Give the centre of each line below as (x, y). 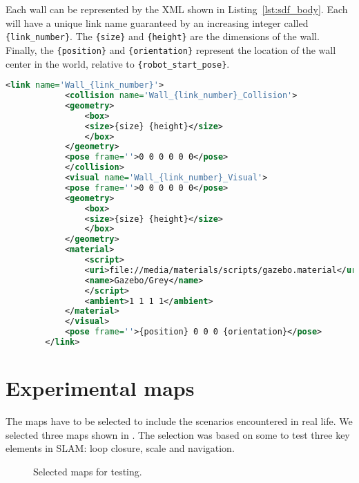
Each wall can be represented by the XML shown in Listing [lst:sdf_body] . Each (177, 9)
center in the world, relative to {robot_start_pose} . (118, 63)
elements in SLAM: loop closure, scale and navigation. (120, 448)
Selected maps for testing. (88, 471)
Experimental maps (100, 388)
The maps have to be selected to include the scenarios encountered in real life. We (179, 421)
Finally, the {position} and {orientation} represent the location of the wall (171, 49)
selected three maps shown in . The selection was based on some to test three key (178, 434)
